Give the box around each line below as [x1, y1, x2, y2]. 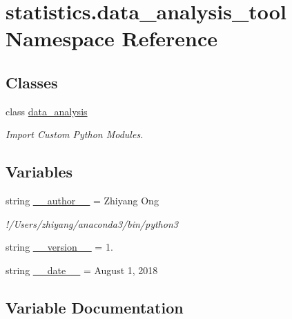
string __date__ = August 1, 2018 [6, 262, 158, 277]
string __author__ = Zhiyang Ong [6, 193, 159, 208]
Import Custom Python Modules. [6, 127, 144, 142]
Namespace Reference [6, 24, 217, 52]
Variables [6, 161, 73, 182]
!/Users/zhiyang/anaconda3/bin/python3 [6, 216, 178, 231]
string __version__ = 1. [6, 240, 113, 254]
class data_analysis [6, 104, 88, 118]
